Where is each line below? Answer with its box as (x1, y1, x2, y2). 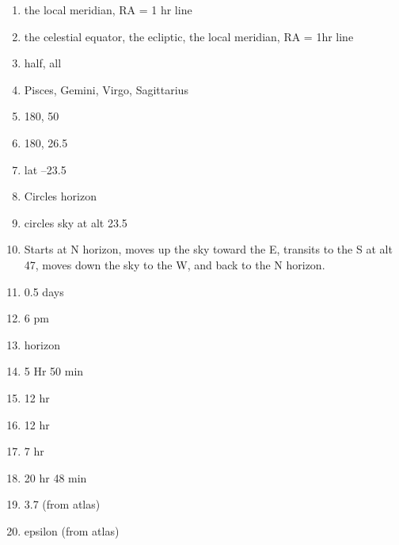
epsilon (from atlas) (24, 522, 120, 539)
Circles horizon (24, 188, 97, 204)
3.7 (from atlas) (24, 496, 101, 513)
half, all (24, 55, 62, 71)
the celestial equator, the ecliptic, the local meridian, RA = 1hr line (24, 28, 354, 44)
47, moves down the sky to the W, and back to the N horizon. (24, 256, 325, 272)
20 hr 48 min (24, 469, 87, 486)
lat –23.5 (24, 161, 66, 177)
